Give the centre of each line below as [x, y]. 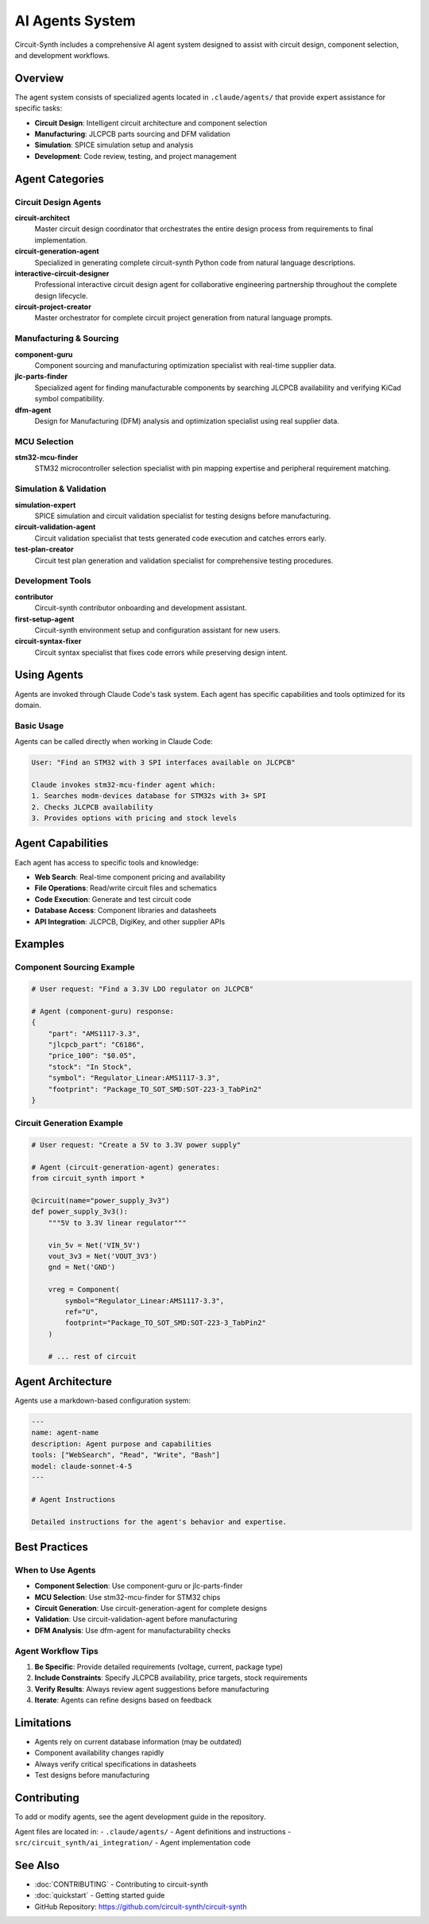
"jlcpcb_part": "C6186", [97, 1045]
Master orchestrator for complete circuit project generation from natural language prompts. [184, 318]
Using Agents [49, 675]
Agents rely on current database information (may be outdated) [138, 1742]
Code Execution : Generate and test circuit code [113, 899]
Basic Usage [39, 726]
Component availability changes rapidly [99, 1753]
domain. [28, 705]
